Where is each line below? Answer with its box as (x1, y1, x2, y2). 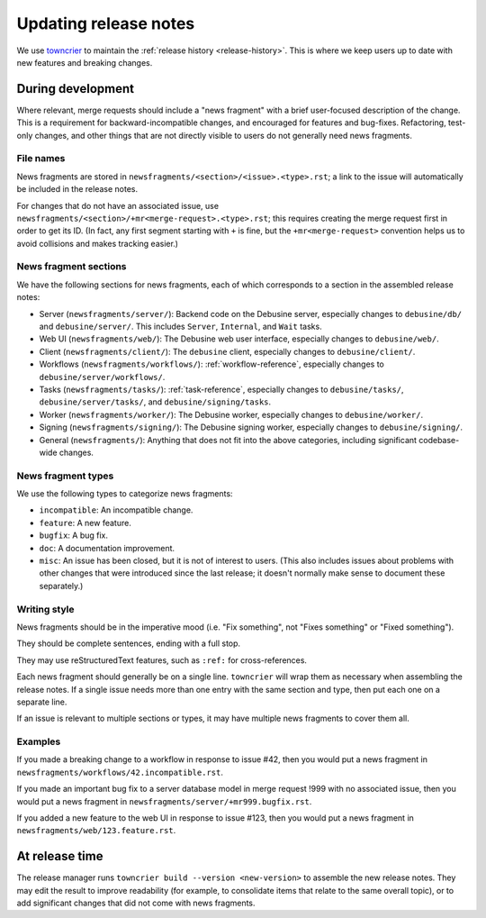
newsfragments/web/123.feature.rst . (16, 825, 176, 836)
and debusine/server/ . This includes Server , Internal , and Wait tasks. (39, 321, 323, 332)
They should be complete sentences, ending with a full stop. (16, 638, 241, 649)
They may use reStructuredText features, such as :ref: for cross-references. (16, 654, 308, 666)
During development (16, 81, 135, 96)
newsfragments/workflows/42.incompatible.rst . (16, 767, 224, 777)
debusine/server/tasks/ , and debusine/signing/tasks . (39, 396, 272, 407)
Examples (16, 735, 61, 748)
